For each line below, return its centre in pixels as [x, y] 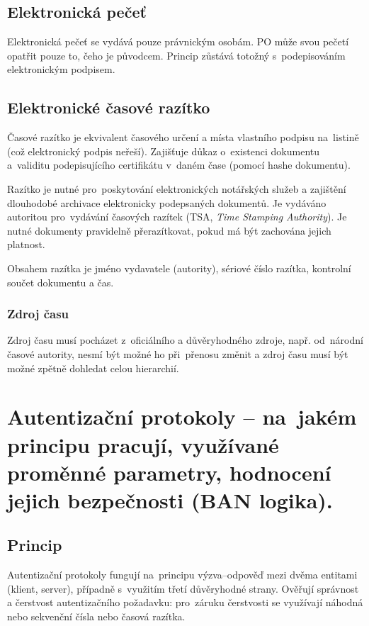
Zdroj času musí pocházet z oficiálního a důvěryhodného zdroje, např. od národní [185, 340]
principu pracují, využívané [143, 444]
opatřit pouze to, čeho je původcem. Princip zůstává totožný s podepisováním [176, 55]
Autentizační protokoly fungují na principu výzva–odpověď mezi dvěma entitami [182, 575]
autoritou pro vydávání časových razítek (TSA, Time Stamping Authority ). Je [177, 217]
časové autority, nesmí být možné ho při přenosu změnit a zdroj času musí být [178, 353]
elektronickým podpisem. [61, 69]
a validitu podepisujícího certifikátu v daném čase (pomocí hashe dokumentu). [179, 165]
